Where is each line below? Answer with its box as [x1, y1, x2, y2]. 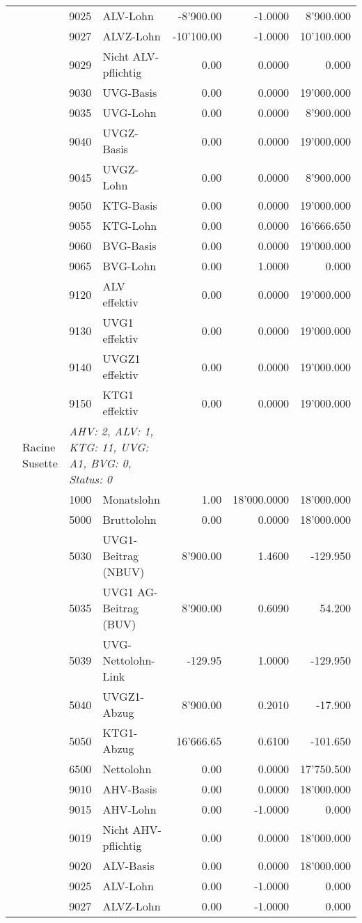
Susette [22, 455, 58, 471]
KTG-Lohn [102, 217, 157, 233]
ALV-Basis [102, 858, 155, 874]
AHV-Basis [102, 781, 157, 797]
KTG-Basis [102, 197, 157, 213]
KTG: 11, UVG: [69, 439, 149, 455]
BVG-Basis [102, 238, 157, 254]
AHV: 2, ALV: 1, [69, 423, 154, 439]
